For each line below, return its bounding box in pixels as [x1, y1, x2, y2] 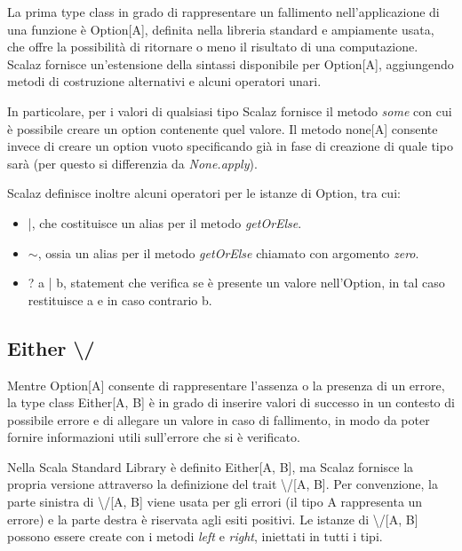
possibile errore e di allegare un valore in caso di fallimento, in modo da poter [7, 410, 430, 429]
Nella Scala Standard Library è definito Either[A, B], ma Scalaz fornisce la [7, 457, 414, 476]
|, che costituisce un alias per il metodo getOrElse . [28, 213, 302, 232]
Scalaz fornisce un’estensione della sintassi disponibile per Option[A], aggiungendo [7, 54, 454, 73]
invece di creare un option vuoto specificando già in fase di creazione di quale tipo [7, 137, 453, 155]
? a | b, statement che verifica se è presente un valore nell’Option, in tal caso [28, 273, 445, 292]
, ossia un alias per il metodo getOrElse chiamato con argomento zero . [37, 243, 419, 262]
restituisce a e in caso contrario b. [28, 290, 212, 309]
